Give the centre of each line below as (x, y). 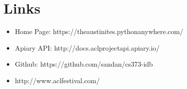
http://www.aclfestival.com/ (57, 80)
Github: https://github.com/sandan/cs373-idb (84, 64)
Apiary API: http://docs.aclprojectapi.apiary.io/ (87, 47)
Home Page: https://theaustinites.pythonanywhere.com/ (99, 31)
